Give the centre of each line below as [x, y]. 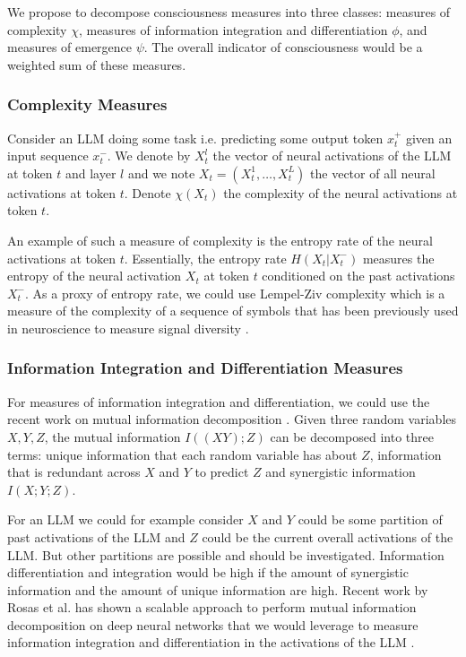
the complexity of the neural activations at [341, 192]
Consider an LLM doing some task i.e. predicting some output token [195, 138]
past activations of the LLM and [96, 536]
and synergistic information [341, 472]
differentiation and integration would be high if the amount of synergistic [208, 572]
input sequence [48, 156]
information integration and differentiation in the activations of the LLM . [211, 642]
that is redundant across [74, 472]
